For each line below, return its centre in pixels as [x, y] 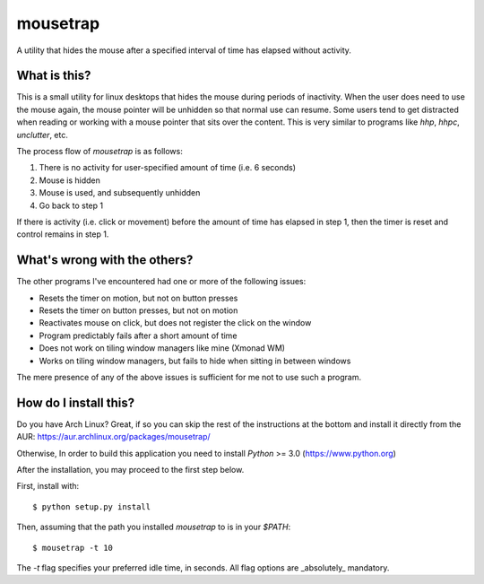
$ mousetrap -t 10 [73, 548]
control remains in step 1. [63, 234]
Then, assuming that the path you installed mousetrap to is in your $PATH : [154, 527]
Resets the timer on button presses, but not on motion [138, 310]
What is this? [54, 76]
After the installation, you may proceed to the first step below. [130, 470]
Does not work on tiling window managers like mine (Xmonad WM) [162, 348]
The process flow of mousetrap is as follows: [99, 152]
